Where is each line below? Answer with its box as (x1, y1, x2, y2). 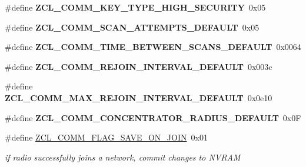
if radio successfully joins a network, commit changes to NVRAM (5, 151, 241, 163)
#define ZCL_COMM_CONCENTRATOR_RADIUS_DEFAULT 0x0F (5, 111, 301, 123)
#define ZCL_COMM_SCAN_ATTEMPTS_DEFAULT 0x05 (5, 21, 260, 33)
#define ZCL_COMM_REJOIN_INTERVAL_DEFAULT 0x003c (5, 60, 272, 72)
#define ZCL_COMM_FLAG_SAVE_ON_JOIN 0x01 (5, 131, 208, 143)
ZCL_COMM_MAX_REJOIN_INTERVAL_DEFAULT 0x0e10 (5, 91, 272, 103)
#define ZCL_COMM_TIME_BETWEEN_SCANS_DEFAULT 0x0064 (5, 41, 301, 53)
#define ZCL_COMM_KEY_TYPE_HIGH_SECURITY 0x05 (5, 1, 266, 13)
